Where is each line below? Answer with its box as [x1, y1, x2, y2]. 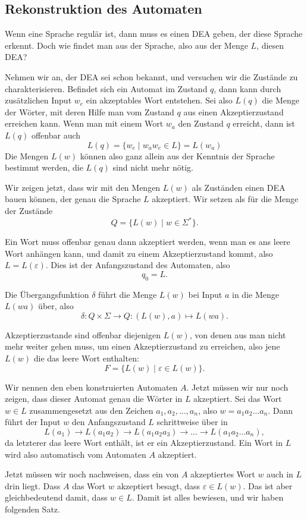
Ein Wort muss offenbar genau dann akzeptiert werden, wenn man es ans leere [5, 235, 290, 248]
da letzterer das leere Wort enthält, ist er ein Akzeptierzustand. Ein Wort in [5, 436, 283, 448]
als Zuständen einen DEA [192, 181, 286, 193]
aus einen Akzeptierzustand [183, 105, 284, 118]
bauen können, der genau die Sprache [5, 193, 141, 205]
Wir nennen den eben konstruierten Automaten [5, 380, 178, 393]
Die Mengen [5, 149, 49, 162]
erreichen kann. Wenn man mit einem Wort [5, 117, 164, 130]
